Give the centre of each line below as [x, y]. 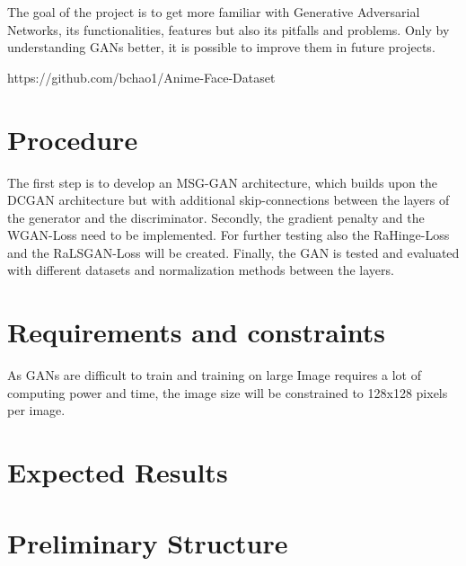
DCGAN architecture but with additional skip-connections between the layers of [229, 200]
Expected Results [118, 472]
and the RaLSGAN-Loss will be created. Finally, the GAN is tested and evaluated [233, 252]
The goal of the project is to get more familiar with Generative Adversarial [214, 12]
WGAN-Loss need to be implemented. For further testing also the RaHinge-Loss [229, 235]
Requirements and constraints [197, 332]
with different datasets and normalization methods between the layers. [201, 270]
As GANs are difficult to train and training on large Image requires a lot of [215, 375]
